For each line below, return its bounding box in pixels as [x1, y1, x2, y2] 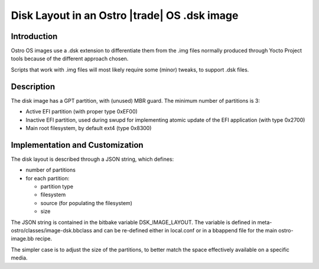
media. [11, 254, 28, 261]
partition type [40, 183, 74, 190]
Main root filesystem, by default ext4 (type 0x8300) [25, 124, 152, 131]
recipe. [35, 235, 53, 242]
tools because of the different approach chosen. [11, 55, 129, 62]
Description [11, 82, 56, 92]
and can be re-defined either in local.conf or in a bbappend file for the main [93, 226, 278, 234]
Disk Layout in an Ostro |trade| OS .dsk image [11, 9, 239, 22]
